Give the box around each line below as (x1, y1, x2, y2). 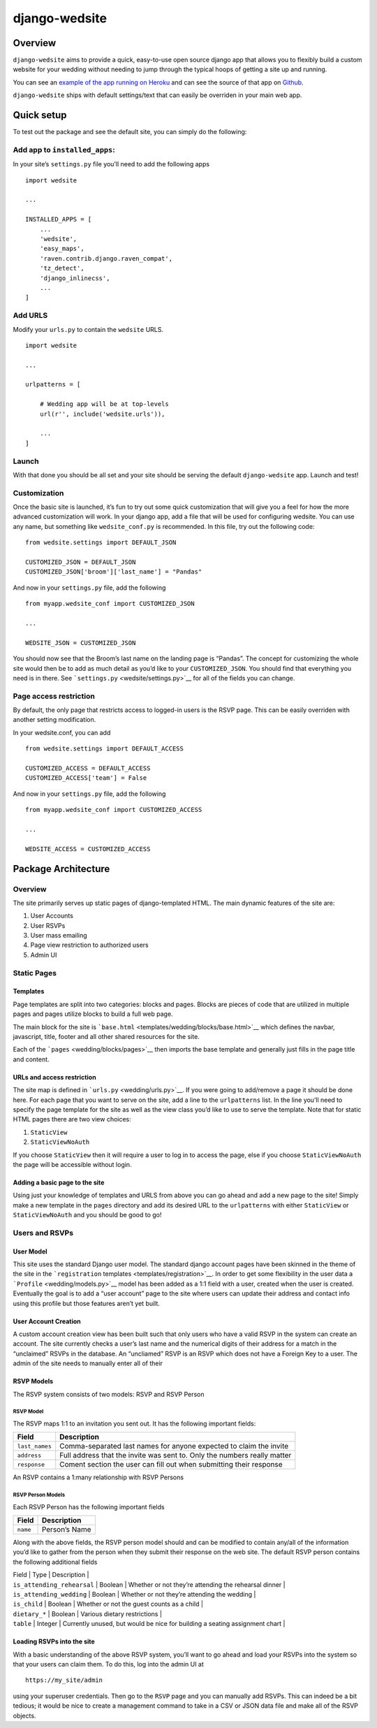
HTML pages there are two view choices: (13, 1115, 132, 1124)
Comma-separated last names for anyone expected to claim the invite (59, 1442, 289, 1451)
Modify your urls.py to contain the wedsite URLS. (13, 325, 164, 333)
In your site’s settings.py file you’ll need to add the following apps (13, 160, 209, 168)
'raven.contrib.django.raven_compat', (39, 254, 173, 262)
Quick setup (13, 109, 67, 122)
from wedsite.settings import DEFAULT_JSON (25, 539, 177, 546)
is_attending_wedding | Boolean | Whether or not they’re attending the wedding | (13, 1590, 256, 1599)
